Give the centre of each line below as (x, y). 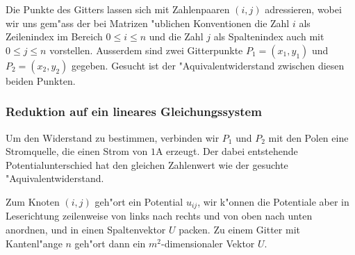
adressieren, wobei (303, 9)
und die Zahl (176, 36)
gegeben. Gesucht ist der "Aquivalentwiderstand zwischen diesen (208, 65)
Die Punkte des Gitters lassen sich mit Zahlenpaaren (118, 9)
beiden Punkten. (41, 80)
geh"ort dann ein (110, 243)
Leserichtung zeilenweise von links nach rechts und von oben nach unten (159, 216)
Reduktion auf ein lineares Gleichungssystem (134, 112)
